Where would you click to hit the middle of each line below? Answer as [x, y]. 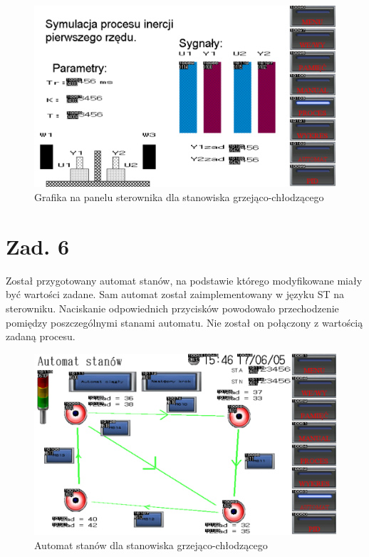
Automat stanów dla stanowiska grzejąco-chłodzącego [151, 545]
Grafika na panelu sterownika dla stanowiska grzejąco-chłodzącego [179, 197]
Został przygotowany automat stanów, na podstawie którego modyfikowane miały [184, 280]
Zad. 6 [37, 246]
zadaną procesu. [41, 336]
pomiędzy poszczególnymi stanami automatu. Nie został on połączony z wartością [184, 322]
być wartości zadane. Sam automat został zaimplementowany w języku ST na [175, 294]
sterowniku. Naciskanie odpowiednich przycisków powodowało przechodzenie [172, 308]
